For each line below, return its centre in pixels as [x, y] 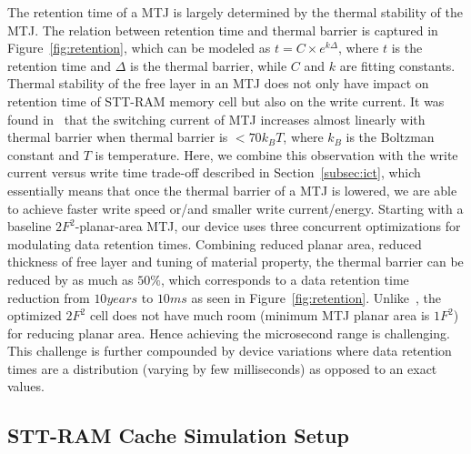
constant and [44, 154]
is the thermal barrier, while [208, 65]
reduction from [49, 297]
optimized [35, 315]
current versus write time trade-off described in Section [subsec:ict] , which [214, 172]
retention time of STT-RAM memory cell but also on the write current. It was [226, 101]
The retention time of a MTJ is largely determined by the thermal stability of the [235, 12]
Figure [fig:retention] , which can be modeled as [139, 48]
